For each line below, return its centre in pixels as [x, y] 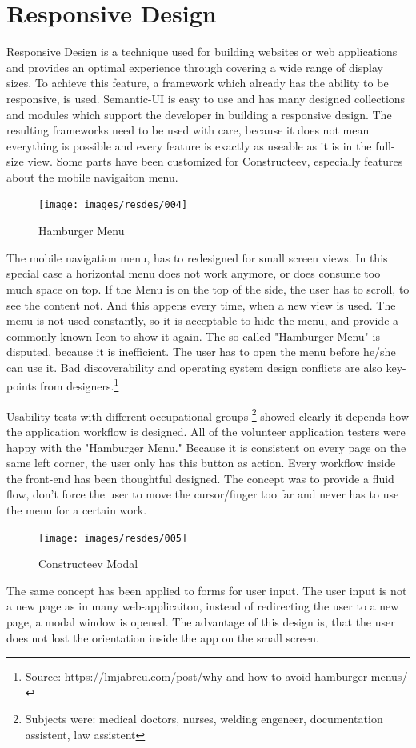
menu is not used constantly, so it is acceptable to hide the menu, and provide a [203, 320]
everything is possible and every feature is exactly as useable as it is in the [189, 145]
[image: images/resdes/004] [113, 205]
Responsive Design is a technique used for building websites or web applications [202, 52]
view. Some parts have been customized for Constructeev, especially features [215, 161]
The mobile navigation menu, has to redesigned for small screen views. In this [197, 257]
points [22, 386]
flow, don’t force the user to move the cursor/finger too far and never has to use [203, 494]
